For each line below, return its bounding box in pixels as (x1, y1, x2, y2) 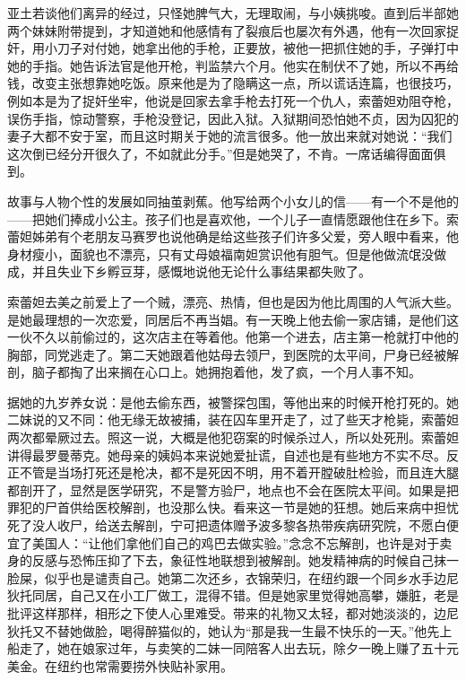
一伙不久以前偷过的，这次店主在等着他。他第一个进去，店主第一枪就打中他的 (7, 327, 459, 346)
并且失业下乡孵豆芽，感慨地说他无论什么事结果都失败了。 (31, 262, 371, 281)
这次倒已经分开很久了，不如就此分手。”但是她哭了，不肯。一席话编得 (7, 144, 409, 162)
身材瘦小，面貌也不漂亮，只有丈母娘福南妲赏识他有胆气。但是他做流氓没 (7, 244, 434, 263)
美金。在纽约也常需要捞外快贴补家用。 (7, 656, 233, 675)
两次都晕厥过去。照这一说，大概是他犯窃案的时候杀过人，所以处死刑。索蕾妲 (7, 428, 459, 447)
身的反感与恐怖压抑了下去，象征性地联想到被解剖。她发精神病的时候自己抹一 (7, 551, 459, 570)
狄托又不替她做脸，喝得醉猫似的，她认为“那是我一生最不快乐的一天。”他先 (7, 621, 440, 640)
